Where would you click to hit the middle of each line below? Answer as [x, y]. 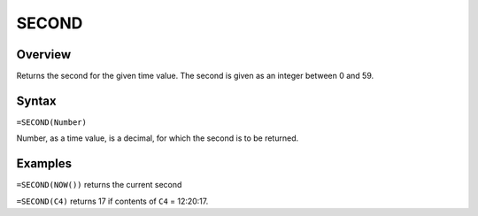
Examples [44, 164]
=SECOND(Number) [52, 122]
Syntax [36, 100]
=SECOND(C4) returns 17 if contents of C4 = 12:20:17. [112, 201]
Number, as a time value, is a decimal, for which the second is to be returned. [158, 138]
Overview [44, 54]
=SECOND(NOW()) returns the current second [99, 185]
